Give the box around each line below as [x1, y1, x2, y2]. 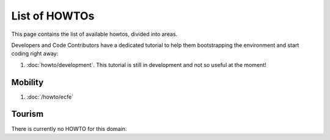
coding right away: [11, 50, 59, 57]
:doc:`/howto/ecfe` [26, 93, 73, 100]
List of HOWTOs [11, 9, 95, 23]
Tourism [11, 109, 44, 119]
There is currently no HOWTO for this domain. [11, 125, 127, 132]
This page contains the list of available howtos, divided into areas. [11, 30, 178, 38]
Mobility [11, 77, 44, 88]
